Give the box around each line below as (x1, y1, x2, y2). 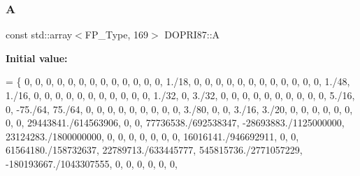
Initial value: (6, 50, 68, 65)
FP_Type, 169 (85, 27, 149, 42)
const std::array (6, 27, 73, 42)
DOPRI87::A (164, 27, 220, 42)
